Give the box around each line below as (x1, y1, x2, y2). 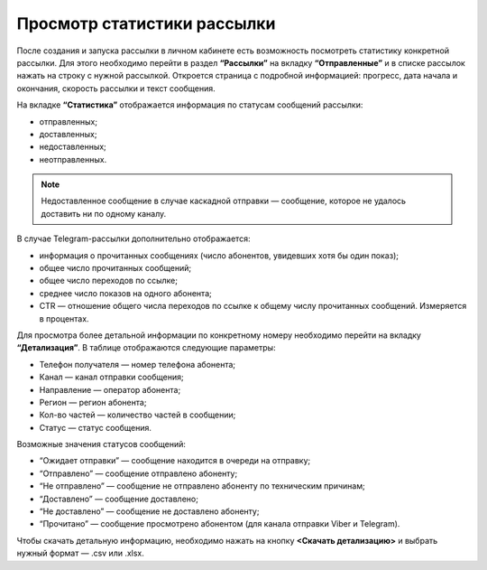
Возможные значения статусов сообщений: (16, 439, 187, 450)
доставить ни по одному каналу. (41, 208, 167, 219)
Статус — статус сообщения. (39, 422, 152, 433)
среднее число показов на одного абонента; (39, 287, 212, 298)
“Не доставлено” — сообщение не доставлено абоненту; (39, 506, 260, 517)
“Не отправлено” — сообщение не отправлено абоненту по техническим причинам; (39, 481, 365, 491)
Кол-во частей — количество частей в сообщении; (39, 409, 236, 420)
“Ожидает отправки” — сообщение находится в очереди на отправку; (39, 455, 311, 466)
